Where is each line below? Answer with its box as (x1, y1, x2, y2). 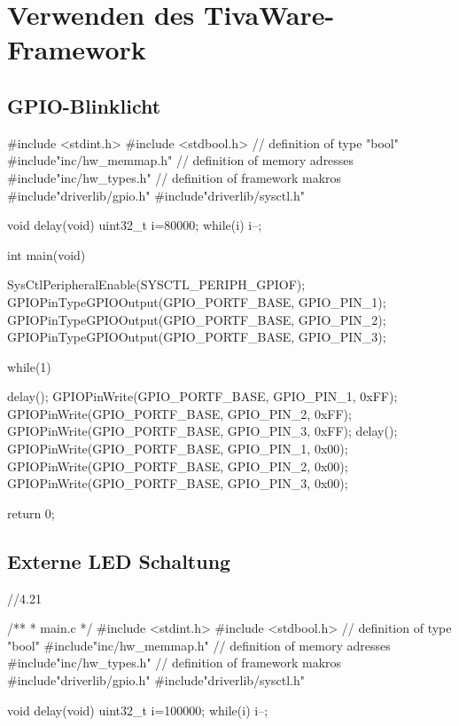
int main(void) (7, 245, 86, 264)
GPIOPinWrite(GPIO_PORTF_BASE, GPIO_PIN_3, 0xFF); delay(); (7, 422, 398, 440)
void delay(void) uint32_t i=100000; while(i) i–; (7, 700, 268, 719)
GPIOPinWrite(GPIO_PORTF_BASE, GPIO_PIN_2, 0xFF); (7, 404, 352, 422)
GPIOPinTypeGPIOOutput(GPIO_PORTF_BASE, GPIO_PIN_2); (7, 310, 386, 328)
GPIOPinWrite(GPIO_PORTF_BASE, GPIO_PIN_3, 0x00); (7, 474, 348, 493)
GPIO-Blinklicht (7, 91, 161, 119)
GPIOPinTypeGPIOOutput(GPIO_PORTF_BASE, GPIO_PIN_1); (7, 292, 386, 311)
